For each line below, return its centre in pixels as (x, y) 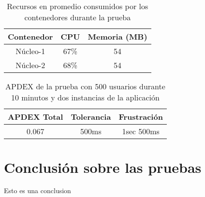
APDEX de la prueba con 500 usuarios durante (85, 86)
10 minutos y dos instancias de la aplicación (85, 97)
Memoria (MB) (117, 36)
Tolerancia (91, 117)
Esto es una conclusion (37, 190)
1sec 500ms (141, 131)
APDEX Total (36, 117)
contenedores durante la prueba (78, 17)
